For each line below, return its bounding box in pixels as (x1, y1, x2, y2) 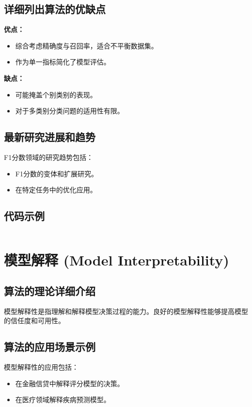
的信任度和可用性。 (4, 315, 65, 326)
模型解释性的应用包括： (4, 361, 79, 372)
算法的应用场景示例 (4, 339, 95, 354)
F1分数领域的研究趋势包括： (4, 152, 94, 162)
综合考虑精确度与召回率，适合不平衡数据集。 (15, 40, 158, 50)
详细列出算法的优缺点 (4, 1, 106, 16)
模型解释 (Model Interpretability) (4, 250, 229, 270)
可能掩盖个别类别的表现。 (15, 89, 97, 99)
